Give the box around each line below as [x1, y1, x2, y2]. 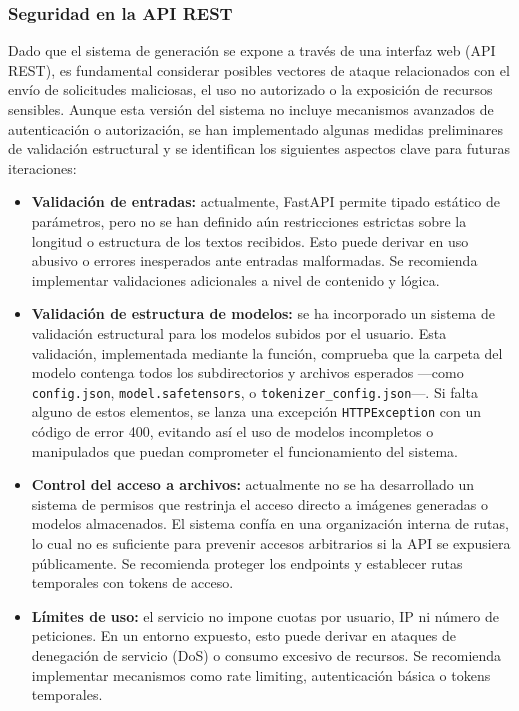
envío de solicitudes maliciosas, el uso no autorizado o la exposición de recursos [8, 79, 493, 100]
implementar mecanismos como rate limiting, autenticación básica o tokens [31, 664, 491, 685]
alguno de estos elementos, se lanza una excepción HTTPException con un [31, 401, 481, 422]
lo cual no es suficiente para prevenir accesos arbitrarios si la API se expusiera [31, 533, 511, 553]
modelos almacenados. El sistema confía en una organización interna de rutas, [31, 513, 509, 534]
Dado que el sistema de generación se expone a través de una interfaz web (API [8, 40, 496, 61]
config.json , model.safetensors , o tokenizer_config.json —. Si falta [31, 381, 478, 402]
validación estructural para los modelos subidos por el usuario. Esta [31, 322, 447, 343]
